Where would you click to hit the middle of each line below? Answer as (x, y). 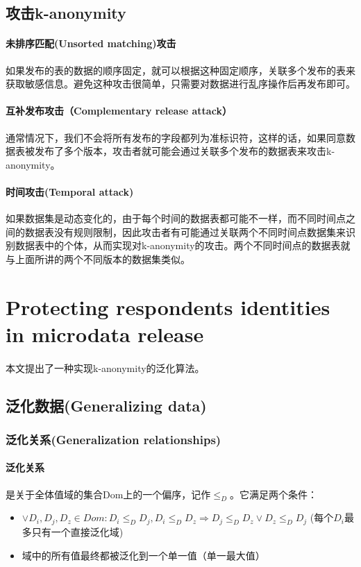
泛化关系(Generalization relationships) (114, 439)
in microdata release (105, 333)
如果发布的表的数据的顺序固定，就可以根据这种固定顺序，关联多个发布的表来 (180, 70)
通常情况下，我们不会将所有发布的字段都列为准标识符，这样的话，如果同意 (176, 137)
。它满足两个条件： (273, 494)
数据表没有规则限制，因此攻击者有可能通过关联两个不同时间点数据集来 (185, 231)
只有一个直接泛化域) (77, 531)
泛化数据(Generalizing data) (106, 405)
